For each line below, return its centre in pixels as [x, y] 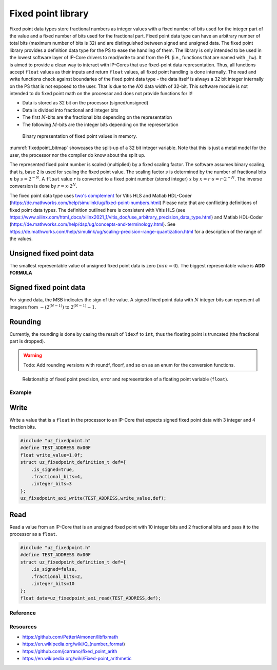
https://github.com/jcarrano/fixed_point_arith [70, 651]
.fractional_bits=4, [57, 476]
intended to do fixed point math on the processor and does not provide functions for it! [101, 94]
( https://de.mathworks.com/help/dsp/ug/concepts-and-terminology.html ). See [93, 224]
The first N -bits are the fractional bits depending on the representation [97, 117]
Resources [23, 626]
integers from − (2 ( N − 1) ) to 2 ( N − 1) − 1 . [53, 307]
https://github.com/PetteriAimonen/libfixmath [70, 637]
